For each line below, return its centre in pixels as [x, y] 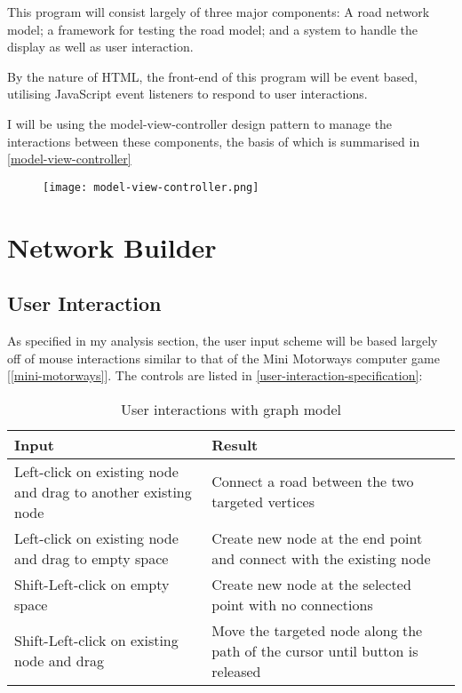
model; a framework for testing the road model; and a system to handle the [212, 29]
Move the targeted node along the [317, 630]
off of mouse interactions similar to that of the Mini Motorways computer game [223, 358]
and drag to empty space [92, 558]
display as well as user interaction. [100, 47]
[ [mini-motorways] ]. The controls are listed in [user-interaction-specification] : [215, 375]
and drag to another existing [103, 491]
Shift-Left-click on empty [92, 584]
